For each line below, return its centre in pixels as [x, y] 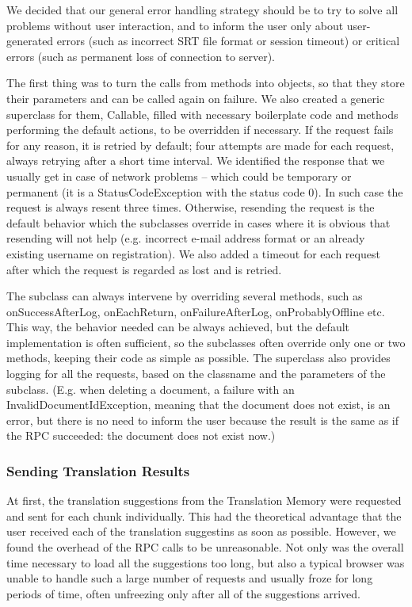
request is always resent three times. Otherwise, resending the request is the [191, 207]
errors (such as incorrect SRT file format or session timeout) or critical [228, 41]
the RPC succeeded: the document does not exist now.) [141, 435]
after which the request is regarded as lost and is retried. [144, 269]
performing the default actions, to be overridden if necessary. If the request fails [200, 130]
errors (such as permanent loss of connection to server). [141, 56]
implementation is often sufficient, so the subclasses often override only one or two [206, 342]
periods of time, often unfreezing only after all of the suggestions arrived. [183, 593]
